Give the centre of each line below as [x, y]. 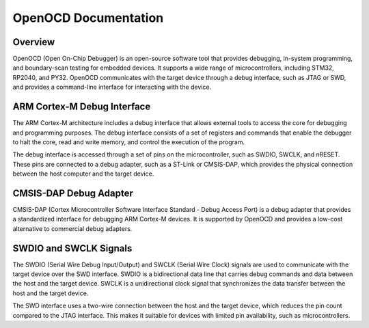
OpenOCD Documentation [88, 18]
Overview [34, 42]
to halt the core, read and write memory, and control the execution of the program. [129, 142]
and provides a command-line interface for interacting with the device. [112, 87]
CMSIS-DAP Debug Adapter [73, 193]
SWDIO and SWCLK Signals [72, 248]
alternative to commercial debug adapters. [72, 228]
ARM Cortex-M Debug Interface [82, 107]
